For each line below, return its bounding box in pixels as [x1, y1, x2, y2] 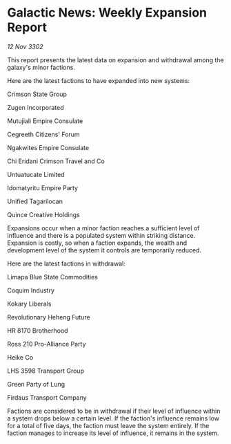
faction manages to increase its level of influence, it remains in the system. [7, 429, 219, 437]
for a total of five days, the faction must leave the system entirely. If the [7, 421, 210, 429]
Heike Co [7, 353, 34, 361]
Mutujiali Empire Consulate [7, 116, 83, 125]
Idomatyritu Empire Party [7, 183, 78, 192]
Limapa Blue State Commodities [7, 272, 98, 281]
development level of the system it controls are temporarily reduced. [7, 246, 202, 254]
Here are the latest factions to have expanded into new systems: [7, 76, 190, 84]
